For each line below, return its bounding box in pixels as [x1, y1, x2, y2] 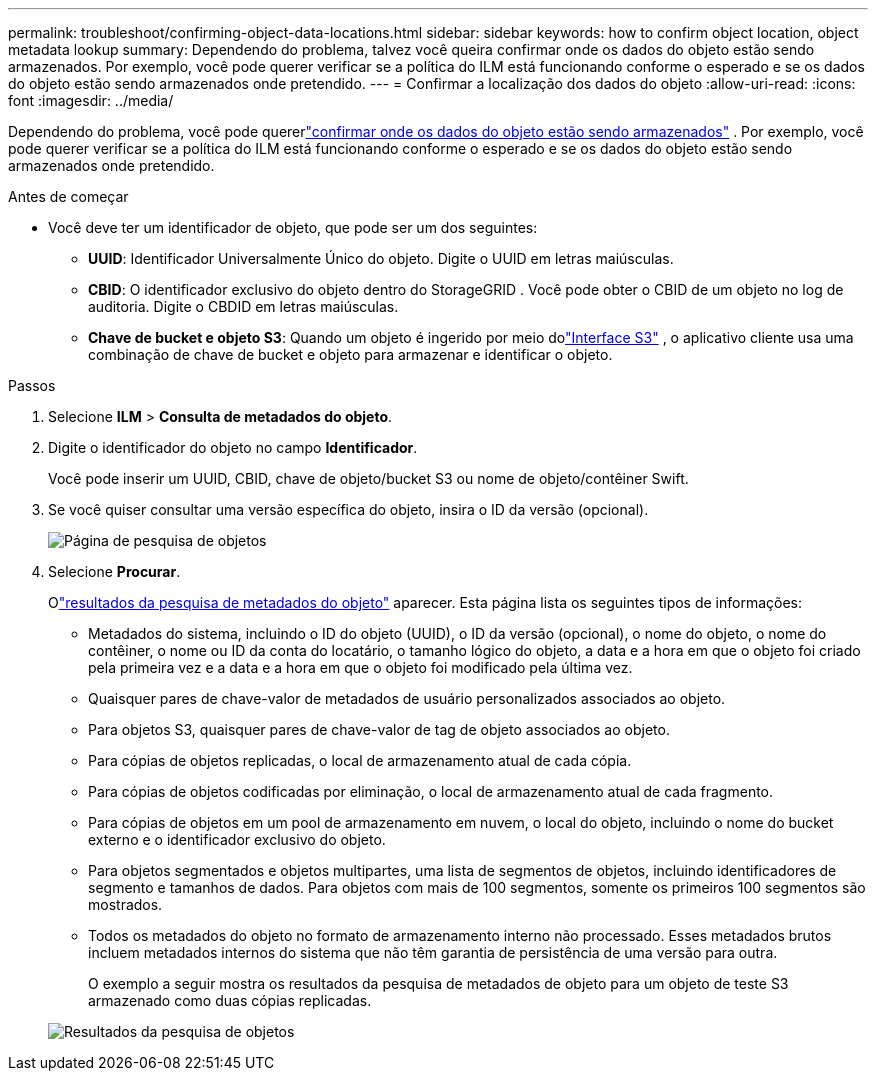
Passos [8, 377, 56, 394]
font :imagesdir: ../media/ [8, 92, 174, 109]
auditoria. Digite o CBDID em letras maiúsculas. [88, 298, 399, 315]
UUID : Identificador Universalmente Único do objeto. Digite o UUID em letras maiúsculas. [88, 250, 674, 267]
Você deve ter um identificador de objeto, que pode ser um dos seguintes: [48, 219, 538, 236]
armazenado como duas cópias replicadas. [88, 992, 372, 1009]
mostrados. [88, 896, 163, 913]
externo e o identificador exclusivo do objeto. [88, 831, 386, 848]
